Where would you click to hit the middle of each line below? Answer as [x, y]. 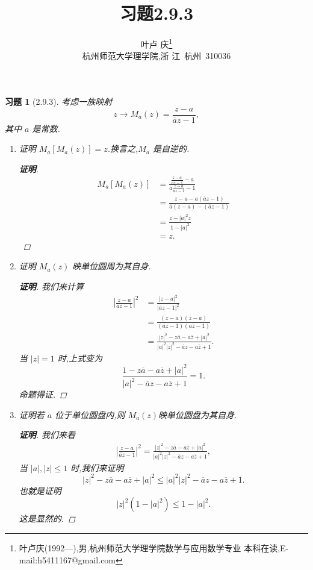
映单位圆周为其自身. [112, 266]
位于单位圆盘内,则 [90, 414]
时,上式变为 [80, 358]
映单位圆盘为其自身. [198, 414]
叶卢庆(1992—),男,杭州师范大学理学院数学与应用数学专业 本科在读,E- [154, 548]
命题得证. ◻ [43, 394]
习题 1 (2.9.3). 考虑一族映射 [59, 101]
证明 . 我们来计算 [51, 286]
